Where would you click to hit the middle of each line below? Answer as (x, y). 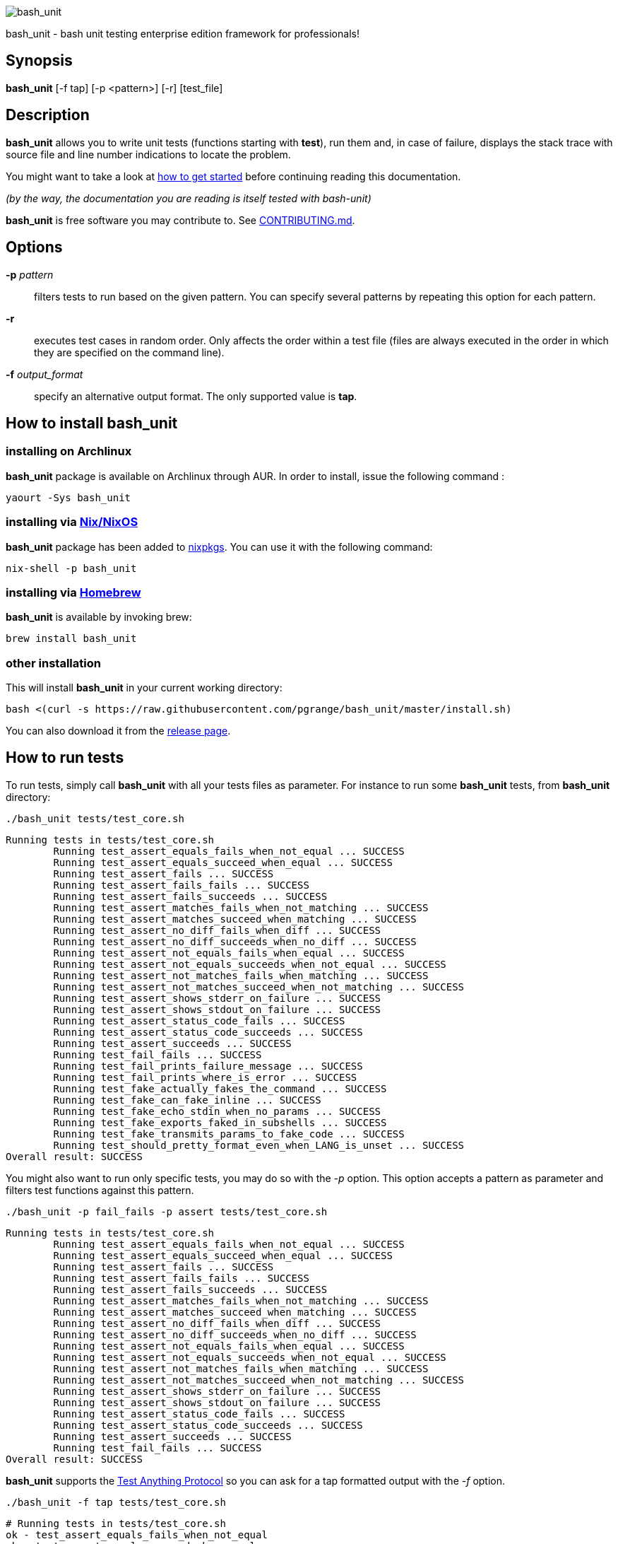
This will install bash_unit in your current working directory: (144, 688)
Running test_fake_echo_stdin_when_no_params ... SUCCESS (217, 1111)
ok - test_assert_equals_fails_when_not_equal (137, 1534)
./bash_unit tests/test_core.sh (95, 818)
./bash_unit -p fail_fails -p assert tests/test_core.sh (167, 1211)
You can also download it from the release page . (118, 731)
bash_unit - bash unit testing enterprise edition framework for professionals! (183, 34)
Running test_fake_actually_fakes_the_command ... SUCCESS (220, 1088)
